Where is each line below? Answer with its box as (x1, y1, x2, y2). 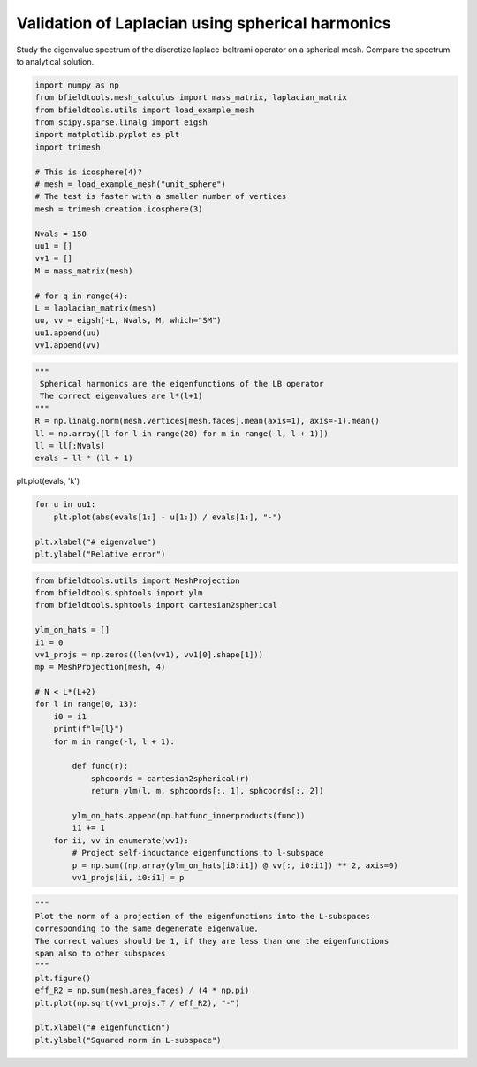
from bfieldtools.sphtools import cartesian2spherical (34, 600, 277, 610)
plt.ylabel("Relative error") (34, 549, 166, 559)
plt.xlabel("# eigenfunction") (34, 1023, 171, 1032)
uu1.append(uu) (34, 327, 101, 338)
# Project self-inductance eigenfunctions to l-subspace (72, 848, 324, 858)
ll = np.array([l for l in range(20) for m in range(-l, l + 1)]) (34, 428, 329, 438)
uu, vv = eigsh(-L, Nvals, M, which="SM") (34, 315, 222, 326)
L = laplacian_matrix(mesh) (34, 303, 156, 313)
